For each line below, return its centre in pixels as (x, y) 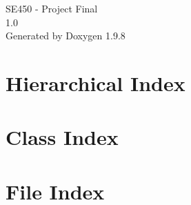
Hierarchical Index (95, 82)
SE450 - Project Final (52, 8)
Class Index (62, 137)
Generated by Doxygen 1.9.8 (66, 36)
